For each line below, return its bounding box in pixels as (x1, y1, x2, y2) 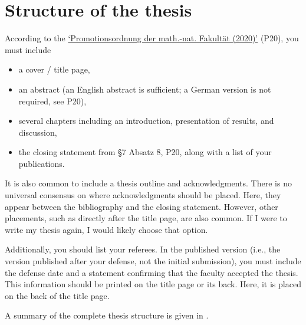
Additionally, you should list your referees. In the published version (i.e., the (5, 243, 281, 255)
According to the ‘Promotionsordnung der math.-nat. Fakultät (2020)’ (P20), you (5, 32, 299, 44)
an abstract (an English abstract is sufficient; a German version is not (18, 83, 271, 95)
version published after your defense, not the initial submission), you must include (5, 255, 301, 267)
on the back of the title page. (5, 289, 110, 301)
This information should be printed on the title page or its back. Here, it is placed (5, 278, 301, 290)
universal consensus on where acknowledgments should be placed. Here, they (5, 189, 281, 201)
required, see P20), (18, 94, 87, 107)
